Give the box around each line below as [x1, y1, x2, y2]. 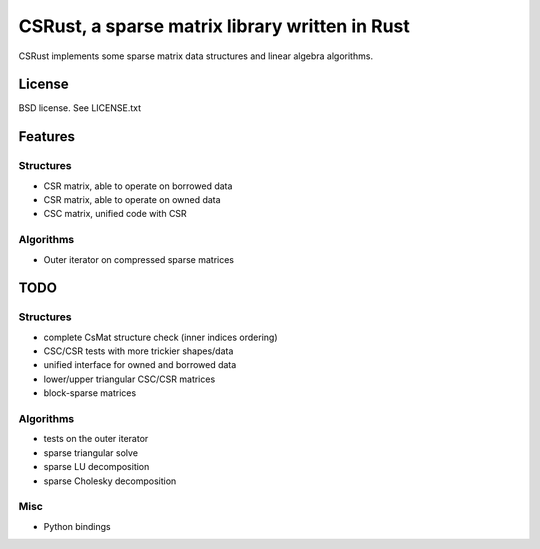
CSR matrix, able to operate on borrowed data [43, 180, 233, 192]
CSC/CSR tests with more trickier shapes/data [43, 345, 234, 357]
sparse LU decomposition [43, 461, 150, 473]
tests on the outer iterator [43, 433, 149, 445]
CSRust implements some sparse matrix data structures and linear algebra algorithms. [18, 50, 374, 62]
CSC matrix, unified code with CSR [43, 208, 187, 220]
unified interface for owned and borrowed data [43, 359, 237, 371]
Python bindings [43, 520, 111, 532]
